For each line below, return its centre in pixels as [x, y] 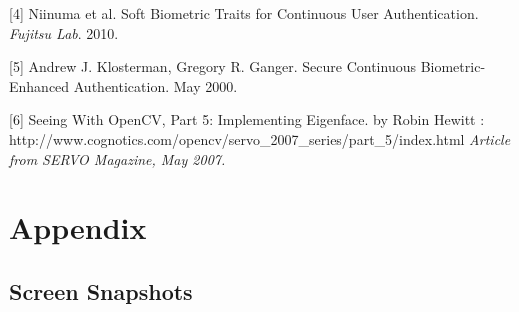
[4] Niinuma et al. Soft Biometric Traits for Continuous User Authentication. [244, 13]
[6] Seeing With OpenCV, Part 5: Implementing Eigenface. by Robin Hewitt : [247, 119]
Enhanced [39, 85]
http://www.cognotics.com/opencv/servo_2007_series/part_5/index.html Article [260, 138]
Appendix [78, 227]
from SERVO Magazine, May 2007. [117, 158]
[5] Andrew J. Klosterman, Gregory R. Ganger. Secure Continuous [212, 66]
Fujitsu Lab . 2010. [64, 32]
